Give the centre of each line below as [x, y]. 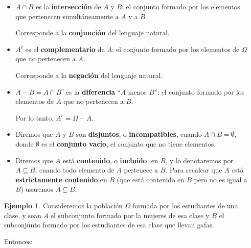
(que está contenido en [150, 179]
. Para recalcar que [194, 170]
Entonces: [18, 241]
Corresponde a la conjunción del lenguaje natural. [92, 33]
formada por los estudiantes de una [185, 205]
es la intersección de [68, 6]
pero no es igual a [221, 179]
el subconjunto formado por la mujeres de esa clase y [130, 215]
